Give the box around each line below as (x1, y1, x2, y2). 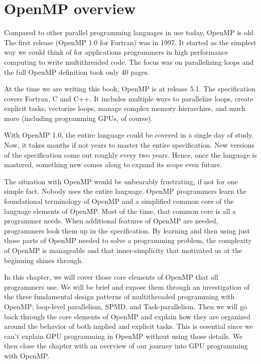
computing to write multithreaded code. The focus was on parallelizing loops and (4, 56, 254, 67)
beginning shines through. (4, 255, 83, 265)
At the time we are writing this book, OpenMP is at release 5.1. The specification (4, 83, 256, 94)
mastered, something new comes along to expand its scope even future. (4, 159, 222, 170)
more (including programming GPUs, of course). (4, 112, 153, 123)
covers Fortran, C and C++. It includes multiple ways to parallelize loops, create (4, 93, 253, 103)
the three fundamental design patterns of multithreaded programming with (4, 291, 235, 302)
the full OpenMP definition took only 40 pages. (4, 66, 150, 77)
